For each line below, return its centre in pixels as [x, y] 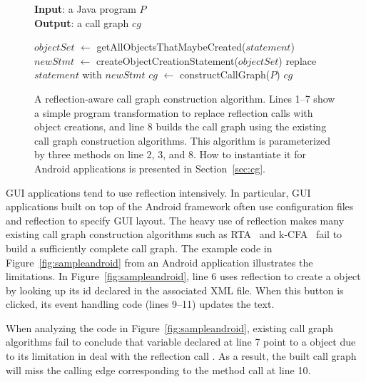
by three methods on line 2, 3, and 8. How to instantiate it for [170, 154]
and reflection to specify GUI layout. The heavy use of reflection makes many [175, 220]
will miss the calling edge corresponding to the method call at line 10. [158, 370]
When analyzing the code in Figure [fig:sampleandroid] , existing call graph [170, 327]
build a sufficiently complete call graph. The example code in [139, 248]
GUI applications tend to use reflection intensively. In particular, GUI [158, 192]
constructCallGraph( [225, 74]
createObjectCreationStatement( [167, 60]
